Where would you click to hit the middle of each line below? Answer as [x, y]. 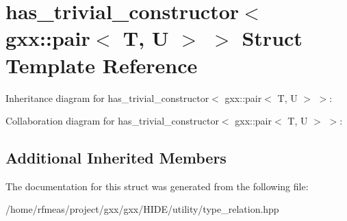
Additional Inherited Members [116, 158]
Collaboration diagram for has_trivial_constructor [112, 121]
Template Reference [102, 65]
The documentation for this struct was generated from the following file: [157, 186]
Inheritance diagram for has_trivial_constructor [107, 97]
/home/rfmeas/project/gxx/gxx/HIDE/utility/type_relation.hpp [142, 209]
